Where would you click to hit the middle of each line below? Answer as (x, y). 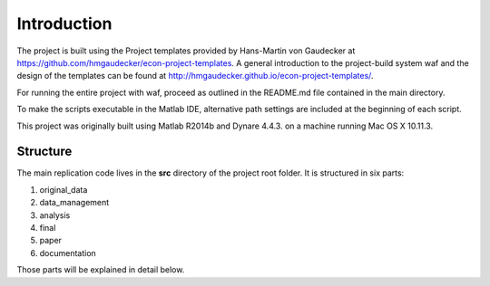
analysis (55, 215)
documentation (68, 253)
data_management (74, 203)
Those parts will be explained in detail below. (101, 270)
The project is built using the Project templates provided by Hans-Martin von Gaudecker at (186, 51)
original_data (64, 189)
